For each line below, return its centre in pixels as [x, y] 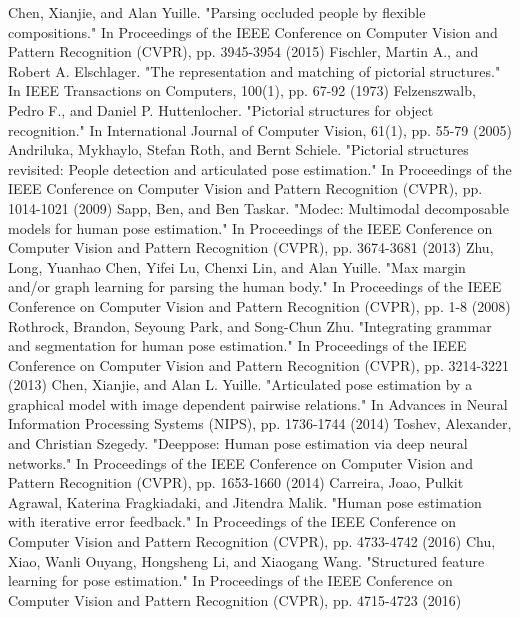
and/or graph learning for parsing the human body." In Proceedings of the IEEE [255, 286]
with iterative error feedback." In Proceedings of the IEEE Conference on [232, 521]
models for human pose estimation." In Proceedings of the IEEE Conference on [250, 227]
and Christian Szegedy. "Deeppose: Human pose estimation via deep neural [238, 443]
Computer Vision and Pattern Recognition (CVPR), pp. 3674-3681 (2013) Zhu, [251, 247]
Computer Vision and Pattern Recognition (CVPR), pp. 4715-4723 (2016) [235, 599]
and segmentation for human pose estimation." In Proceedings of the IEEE [237, 345]
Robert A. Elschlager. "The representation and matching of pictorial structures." [254, 70]
